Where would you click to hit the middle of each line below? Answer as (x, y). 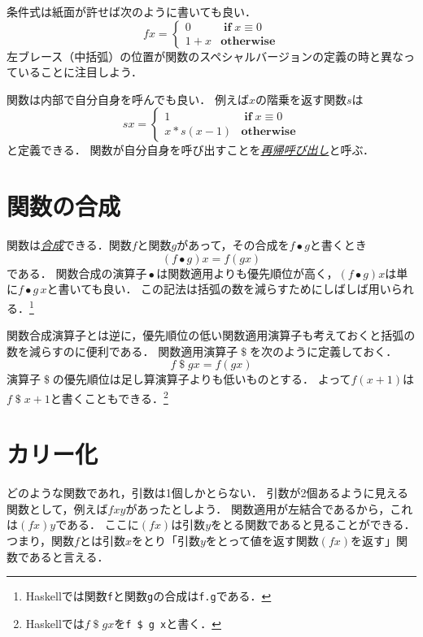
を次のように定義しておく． (324, 351)
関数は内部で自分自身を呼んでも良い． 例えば (128, 99)
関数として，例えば (57, 508)
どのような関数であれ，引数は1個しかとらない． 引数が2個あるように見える (208, 493)
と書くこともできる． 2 (109, 396)
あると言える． (69, 556)
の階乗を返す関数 (301, 99)
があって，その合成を (233, 245)
